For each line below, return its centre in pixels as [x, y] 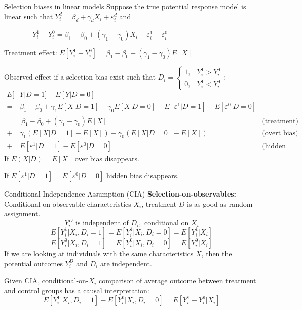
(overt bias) [280, 133]
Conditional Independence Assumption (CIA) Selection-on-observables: [120, 193]
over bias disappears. [107, 158]
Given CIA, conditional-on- [46, 280]
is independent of [102, 224]
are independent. [126, 263]
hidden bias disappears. [143, 175]
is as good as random [220, 203]
